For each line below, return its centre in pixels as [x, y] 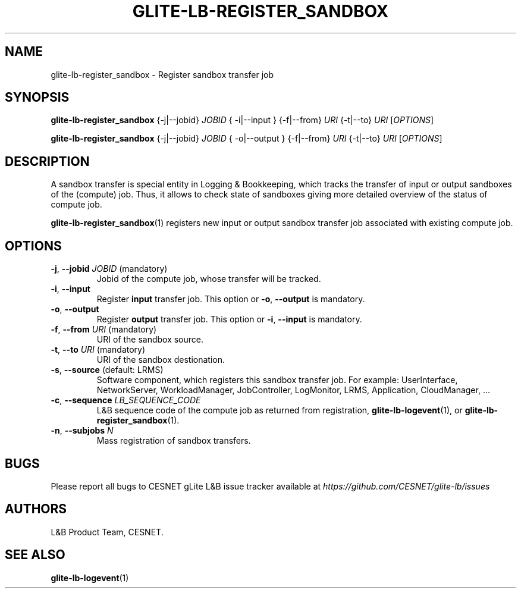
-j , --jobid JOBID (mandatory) [109, 269]
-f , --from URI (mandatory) [104, 330]
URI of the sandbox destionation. [161, 360]
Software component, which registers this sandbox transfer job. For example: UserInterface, [277, 380]
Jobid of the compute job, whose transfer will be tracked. [209, 279]
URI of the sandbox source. [150, 340]
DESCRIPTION [47, 161]
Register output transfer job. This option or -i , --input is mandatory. [229, 319]
